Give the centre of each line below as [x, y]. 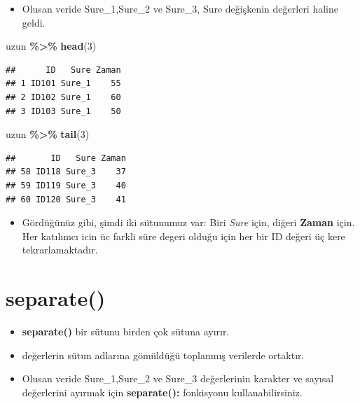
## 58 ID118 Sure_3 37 [66, 172]
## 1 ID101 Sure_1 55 [63, 84]
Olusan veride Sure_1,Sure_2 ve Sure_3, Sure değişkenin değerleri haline [180, 8]
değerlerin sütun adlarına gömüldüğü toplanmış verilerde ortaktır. [163, 355]
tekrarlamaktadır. [60, 250]
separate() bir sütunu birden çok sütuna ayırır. [126, 332]
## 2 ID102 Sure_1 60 [63, 97]
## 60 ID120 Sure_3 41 [66, 199]
